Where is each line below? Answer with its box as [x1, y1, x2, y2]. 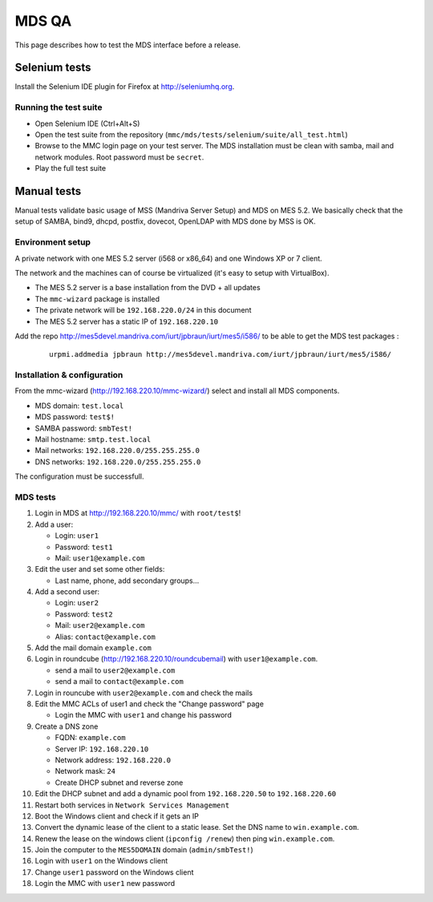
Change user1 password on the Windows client [34, 867, 194, 877]
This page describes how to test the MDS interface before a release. [14, 40, 241, 50]
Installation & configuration [14, 370, 123, 381]
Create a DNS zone [34, 722, 99, 731]
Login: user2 [55, 598, 99, 608]
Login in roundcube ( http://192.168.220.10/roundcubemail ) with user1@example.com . [34, 654, 318, 664]
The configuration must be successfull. [14, 471, 144, 481]
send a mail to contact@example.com [55, 677, 184, 686]
